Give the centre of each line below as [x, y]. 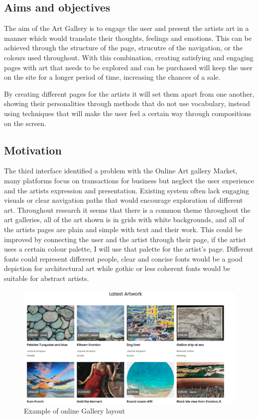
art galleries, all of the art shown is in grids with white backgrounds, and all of [124, 219]
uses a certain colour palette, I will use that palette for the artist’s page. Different [129, 249]
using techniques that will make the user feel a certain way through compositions [128, 113]
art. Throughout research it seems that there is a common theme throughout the [127, 209]
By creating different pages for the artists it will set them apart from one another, [129, 93]
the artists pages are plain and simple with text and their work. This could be [123, 229]
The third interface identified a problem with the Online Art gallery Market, [121, 171]
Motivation [33, 150]
